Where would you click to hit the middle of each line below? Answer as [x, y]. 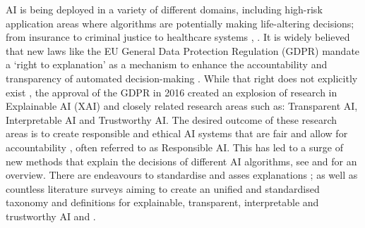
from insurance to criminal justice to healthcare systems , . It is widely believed [178, 37]
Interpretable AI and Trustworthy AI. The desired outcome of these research [172, 119]
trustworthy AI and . [51, 216]
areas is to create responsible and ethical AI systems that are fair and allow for [177, 133]
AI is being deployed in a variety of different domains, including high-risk [164, 9]
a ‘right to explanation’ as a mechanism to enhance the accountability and [167, 64]
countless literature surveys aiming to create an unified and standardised [163, 188]
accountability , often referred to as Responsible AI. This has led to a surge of [174, 147]
